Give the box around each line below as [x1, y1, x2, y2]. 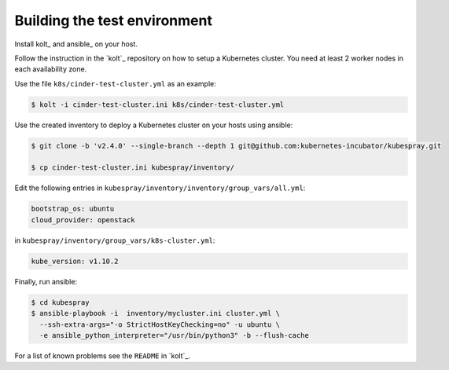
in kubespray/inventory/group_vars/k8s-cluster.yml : [14, 236, 215, 245]
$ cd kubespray [31, 298, 90, 306]
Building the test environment [14, 12, 212, 29]
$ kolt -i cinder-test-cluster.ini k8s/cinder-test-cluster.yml [31, 100, 285, 109]
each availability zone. [14, 64, 87, 74]
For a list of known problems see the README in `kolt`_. [14, 350, 190, 361]
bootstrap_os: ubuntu [31, 204, 115, 214]
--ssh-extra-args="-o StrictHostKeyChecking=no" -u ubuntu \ [39, 320, 281, 329]
